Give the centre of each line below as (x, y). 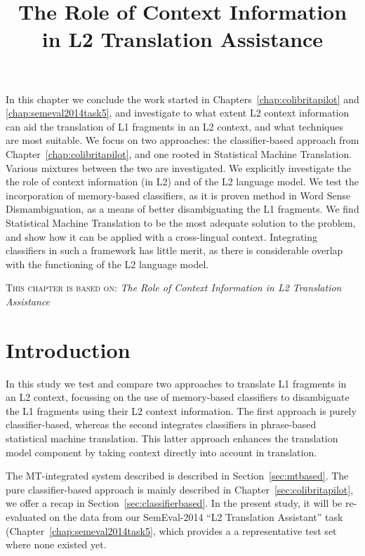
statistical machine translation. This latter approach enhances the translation (172, 438)
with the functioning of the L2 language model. (107, 264)
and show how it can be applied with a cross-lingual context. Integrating (162, 236)
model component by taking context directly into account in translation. (161, 452)
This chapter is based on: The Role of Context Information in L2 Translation (174, 287)
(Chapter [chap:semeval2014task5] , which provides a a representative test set (171, 530)
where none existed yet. (56, 544)
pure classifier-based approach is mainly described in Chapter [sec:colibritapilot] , (180, 489)
